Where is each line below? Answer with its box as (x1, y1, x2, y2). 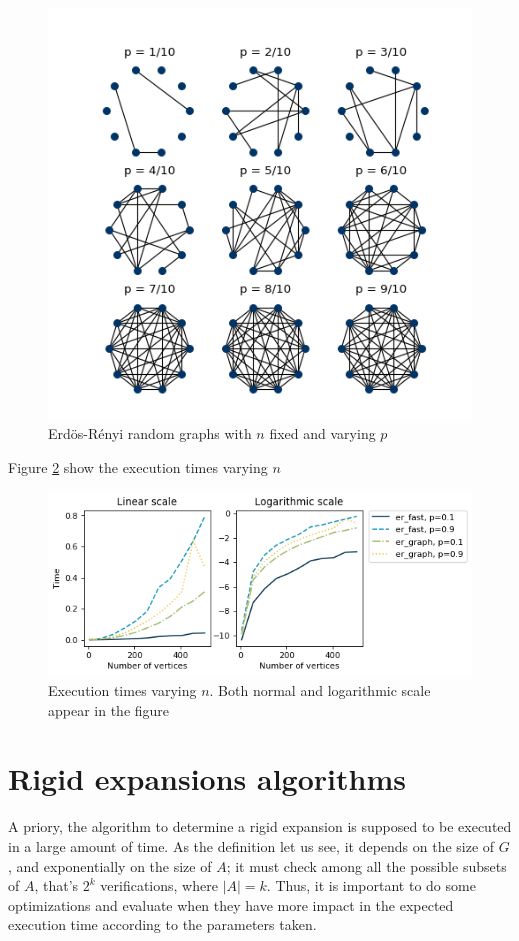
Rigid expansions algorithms (8, 758, 406, 799)
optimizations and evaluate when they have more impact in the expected (8, 894, 454, 915)
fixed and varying (269, 423, 376, 444)
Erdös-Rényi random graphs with (48, 423, 252, 444)
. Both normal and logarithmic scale (209, 680, 431, 701)
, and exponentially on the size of (8, 855, 212, 876)
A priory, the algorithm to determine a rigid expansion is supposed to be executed (8, 816, 512, 837)
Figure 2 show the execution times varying (8, 456, 268, 477)
